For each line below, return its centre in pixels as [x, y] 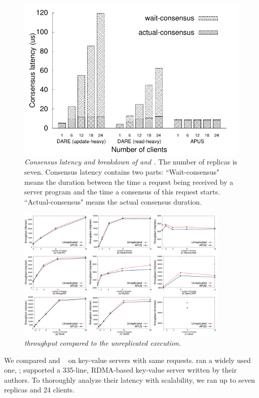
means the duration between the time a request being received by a [129, 181]
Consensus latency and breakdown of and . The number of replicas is [131, 162]
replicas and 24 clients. [40, 390]
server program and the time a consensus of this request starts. [122, 192]
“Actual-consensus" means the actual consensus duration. [113, 201]
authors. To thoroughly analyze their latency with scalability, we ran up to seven [130, 379]
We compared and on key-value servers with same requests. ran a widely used [127, 360]
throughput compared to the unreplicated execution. [103, 342]
